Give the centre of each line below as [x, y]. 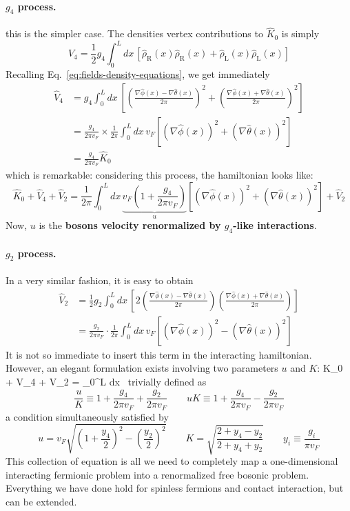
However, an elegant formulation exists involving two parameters [142, 368]
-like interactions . [275, 225]
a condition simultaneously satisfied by [87, 416]
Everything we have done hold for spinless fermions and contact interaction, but [175, 488]
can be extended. [41, 501]
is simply [300, 33]
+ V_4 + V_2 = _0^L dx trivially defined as [106, 381]
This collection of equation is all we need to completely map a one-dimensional [172, 461]
